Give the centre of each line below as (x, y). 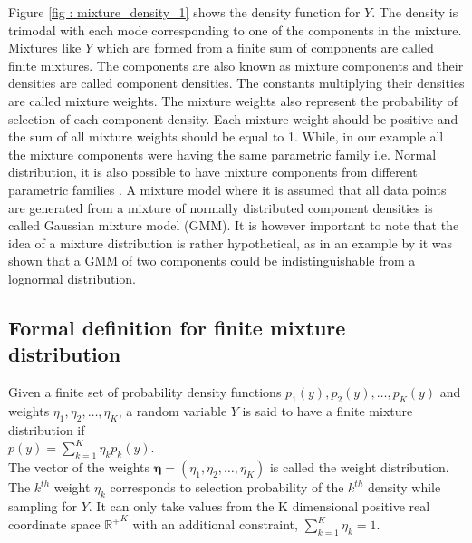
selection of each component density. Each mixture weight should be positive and (233, 118)
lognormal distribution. (72, 278)
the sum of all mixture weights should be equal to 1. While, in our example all (226, 136)
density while (405, 487)
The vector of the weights (79, 467)
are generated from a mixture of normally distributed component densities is (221, 207)
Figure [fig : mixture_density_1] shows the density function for (184, 12)
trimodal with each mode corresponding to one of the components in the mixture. (235, 29)
